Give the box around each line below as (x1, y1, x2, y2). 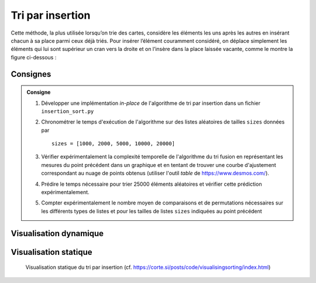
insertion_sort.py (41, 108, 94, 114)
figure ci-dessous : (11, 53, 57, 61)
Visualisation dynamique (11, 229, 104, 238)
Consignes (11, 69, 51, 79)
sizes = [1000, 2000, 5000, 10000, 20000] (51, 141, 176, 147)
